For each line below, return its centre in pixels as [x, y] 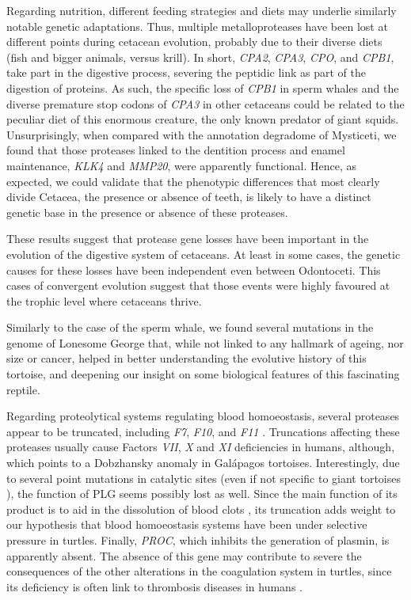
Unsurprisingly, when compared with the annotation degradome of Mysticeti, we [202, 134]
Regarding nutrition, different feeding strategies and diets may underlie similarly [202, 10]
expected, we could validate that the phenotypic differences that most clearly [193, 181]
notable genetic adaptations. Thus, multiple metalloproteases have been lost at [197, 26]
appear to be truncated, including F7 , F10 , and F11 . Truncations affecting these [203, 431]
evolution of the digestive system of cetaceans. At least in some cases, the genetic [204, 254]
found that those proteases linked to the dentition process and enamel [176, 150]
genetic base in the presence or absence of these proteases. [147, 212]
